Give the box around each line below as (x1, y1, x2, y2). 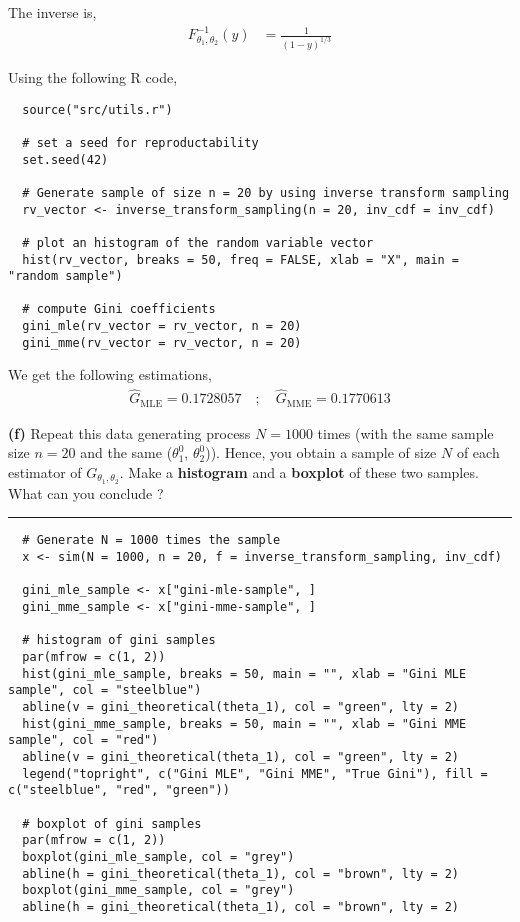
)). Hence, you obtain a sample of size (205, 442, 437, 463)
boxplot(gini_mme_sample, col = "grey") (22, 883, 295, 898)
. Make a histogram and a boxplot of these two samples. (119, 461, 479, 482)
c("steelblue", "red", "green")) (8, 783, 230, 798)
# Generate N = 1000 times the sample (22, 533, 281, 548)
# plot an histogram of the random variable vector (22, 235, 374, 250)
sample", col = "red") (8, 733, 159, 748)
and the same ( (80, 442, 173, 463)
